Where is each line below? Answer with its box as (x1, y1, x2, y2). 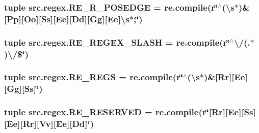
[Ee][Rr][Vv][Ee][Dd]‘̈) (4, 117, 94, 130)
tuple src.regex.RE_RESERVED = (4, 106, 152, 118)
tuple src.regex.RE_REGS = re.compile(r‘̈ (4, 71, 184, 83)
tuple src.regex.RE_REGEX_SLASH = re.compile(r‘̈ (4, 36, 230, 48)
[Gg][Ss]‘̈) (4, 82, 43, 95)
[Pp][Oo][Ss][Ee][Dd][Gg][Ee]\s (4, 12, 129, 25)
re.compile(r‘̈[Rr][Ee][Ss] (155, 106, 256, 118)
